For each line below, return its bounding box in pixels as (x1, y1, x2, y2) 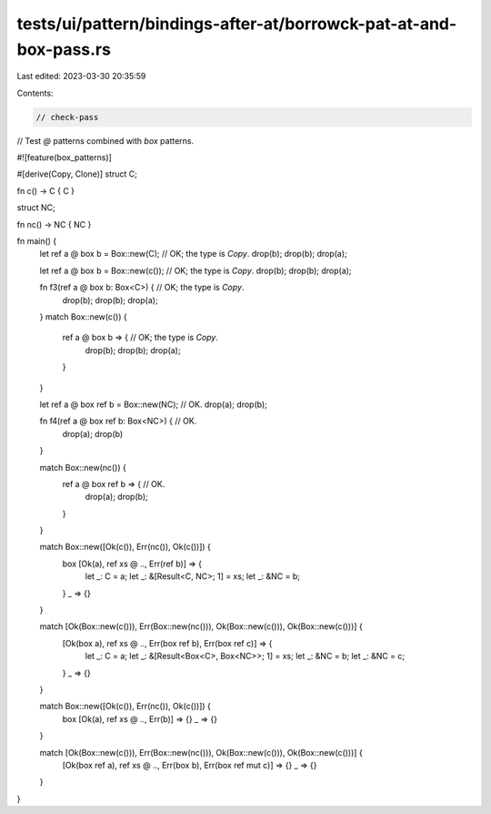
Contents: (16, 87, 54, 98)
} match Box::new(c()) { (39, 311, 127, 322)
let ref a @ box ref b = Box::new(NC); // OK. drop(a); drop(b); (39, 399, 267, 410)
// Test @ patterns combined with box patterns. (16, 135, 195, 146)
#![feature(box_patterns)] (16, 152, 113, 163)
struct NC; (16, 202, 56, 213)
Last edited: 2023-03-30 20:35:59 (16, 71, 146, 82)
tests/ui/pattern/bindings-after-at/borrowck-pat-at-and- (16, 14, 457, 34)
